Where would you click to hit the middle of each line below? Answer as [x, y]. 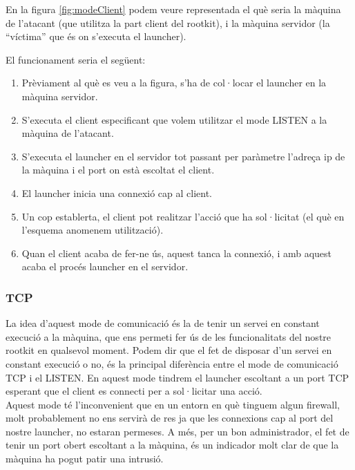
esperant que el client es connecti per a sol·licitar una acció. [134, 391]
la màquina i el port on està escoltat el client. [118, 170]
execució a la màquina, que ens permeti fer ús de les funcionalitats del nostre [169, 336]
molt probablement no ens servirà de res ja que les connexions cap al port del [170, 418]
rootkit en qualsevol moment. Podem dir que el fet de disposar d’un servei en [169, 350]
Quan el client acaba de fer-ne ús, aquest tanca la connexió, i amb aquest [177, 253]
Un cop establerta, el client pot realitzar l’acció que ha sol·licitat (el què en [183, 216]
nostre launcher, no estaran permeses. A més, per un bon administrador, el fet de [177, 431]
